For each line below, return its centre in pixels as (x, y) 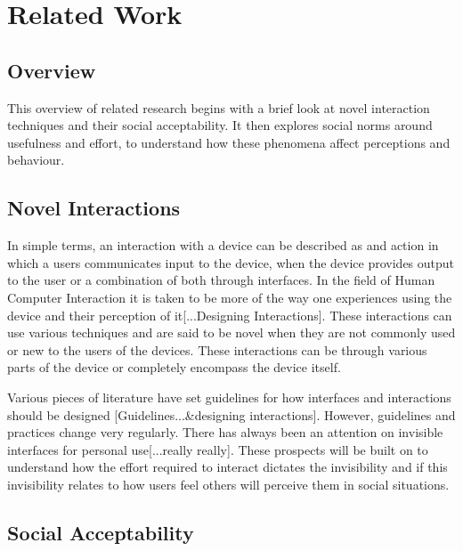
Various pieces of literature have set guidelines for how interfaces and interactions (229, 397)
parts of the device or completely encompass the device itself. (174, 367)
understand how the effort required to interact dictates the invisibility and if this (227, 467)
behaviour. (36, 160)
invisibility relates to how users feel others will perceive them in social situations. (228, 484)
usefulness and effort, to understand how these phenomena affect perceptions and (229, 142)
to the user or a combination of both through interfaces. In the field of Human (221, 280)
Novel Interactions (94, 208)
